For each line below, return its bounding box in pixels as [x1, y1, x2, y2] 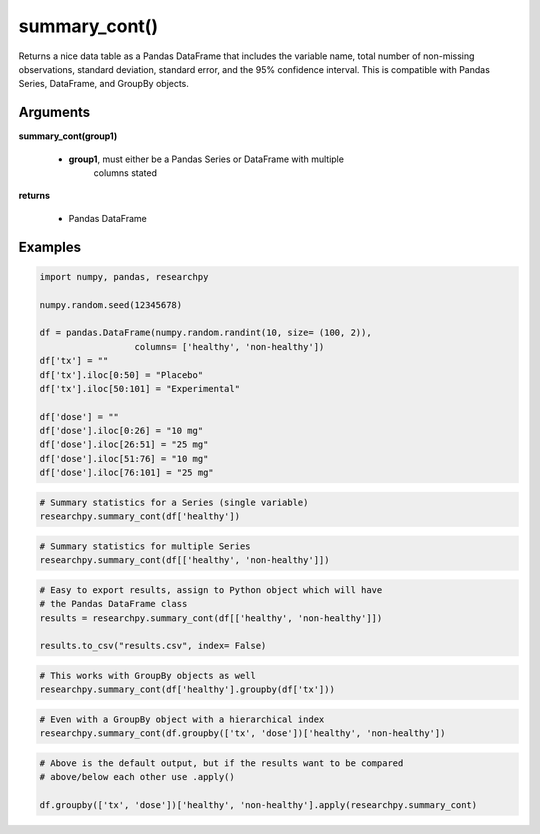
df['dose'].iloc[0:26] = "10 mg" [39, 425, 204, 437]
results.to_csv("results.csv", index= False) [39, 640, 267, 652]
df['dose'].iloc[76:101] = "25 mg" [39, 467, 214, 479]
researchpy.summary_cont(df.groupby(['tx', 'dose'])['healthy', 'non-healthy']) [39, 728, 446, 739]
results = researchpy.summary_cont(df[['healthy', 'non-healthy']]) [39, 612, 383, 624]
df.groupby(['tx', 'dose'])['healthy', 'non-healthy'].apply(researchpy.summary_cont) [39, 800, 478, 811]
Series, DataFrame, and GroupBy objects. [18, 78, 190, 90]
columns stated [93, 167, 158, 179]
